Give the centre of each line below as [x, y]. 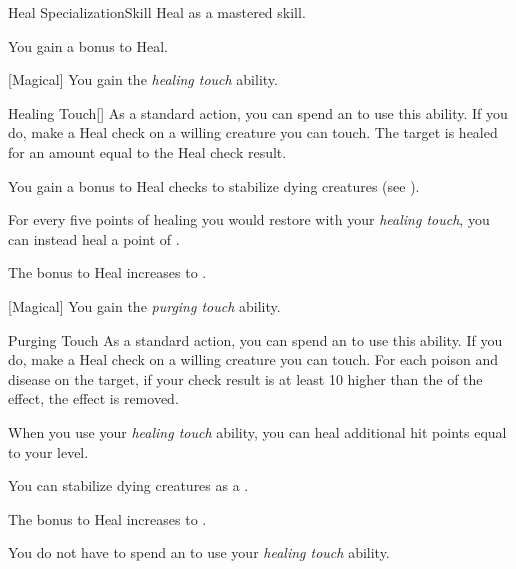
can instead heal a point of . [94, 238]
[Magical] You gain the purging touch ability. [144, 305]
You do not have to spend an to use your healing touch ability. [199, 552]
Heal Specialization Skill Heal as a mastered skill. [157, 12]
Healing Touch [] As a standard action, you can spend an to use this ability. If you [258, 112]
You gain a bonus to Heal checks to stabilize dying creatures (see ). [214, 185]
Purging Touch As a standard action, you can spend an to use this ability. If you [255, 339]
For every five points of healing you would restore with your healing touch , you [249, 219]
